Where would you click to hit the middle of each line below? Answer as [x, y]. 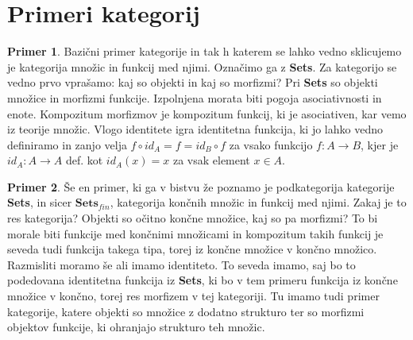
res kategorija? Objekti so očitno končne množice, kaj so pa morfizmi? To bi [193, 218]
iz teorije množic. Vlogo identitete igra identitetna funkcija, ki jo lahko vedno [195, 129]
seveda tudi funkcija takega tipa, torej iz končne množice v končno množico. [192, 249]
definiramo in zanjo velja [67, 144]
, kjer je [380, 144]
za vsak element [211, 160]
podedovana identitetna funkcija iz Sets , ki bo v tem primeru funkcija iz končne [203, 280]
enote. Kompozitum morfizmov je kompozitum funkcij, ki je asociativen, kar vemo [207, 113]
